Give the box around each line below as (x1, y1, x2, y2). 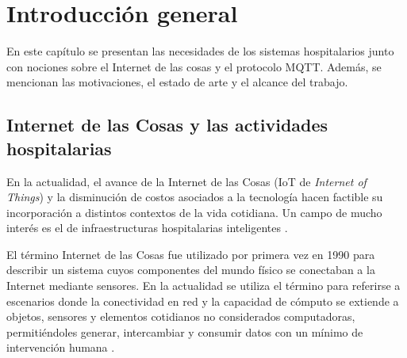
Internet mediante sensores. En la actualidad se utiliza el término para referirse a (6, 277, 401, 294)
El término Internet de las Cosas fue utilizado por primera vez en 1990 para (6, 246, 375, 262)
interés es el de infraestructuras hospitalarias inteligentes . (6, 219, 288, 236)
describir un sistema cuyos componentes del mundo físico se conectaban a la (6, 261, 375, 278)
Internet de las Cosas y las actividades (6, 112, 328, 137)
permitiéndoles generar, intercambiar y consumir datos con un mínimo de (6, 323, 363, 340)
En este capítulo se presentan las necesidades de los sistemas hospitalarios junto (6, 43, 394, 59)
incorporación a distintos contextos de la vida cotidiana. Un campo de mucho (6, 204, 382, 220)
